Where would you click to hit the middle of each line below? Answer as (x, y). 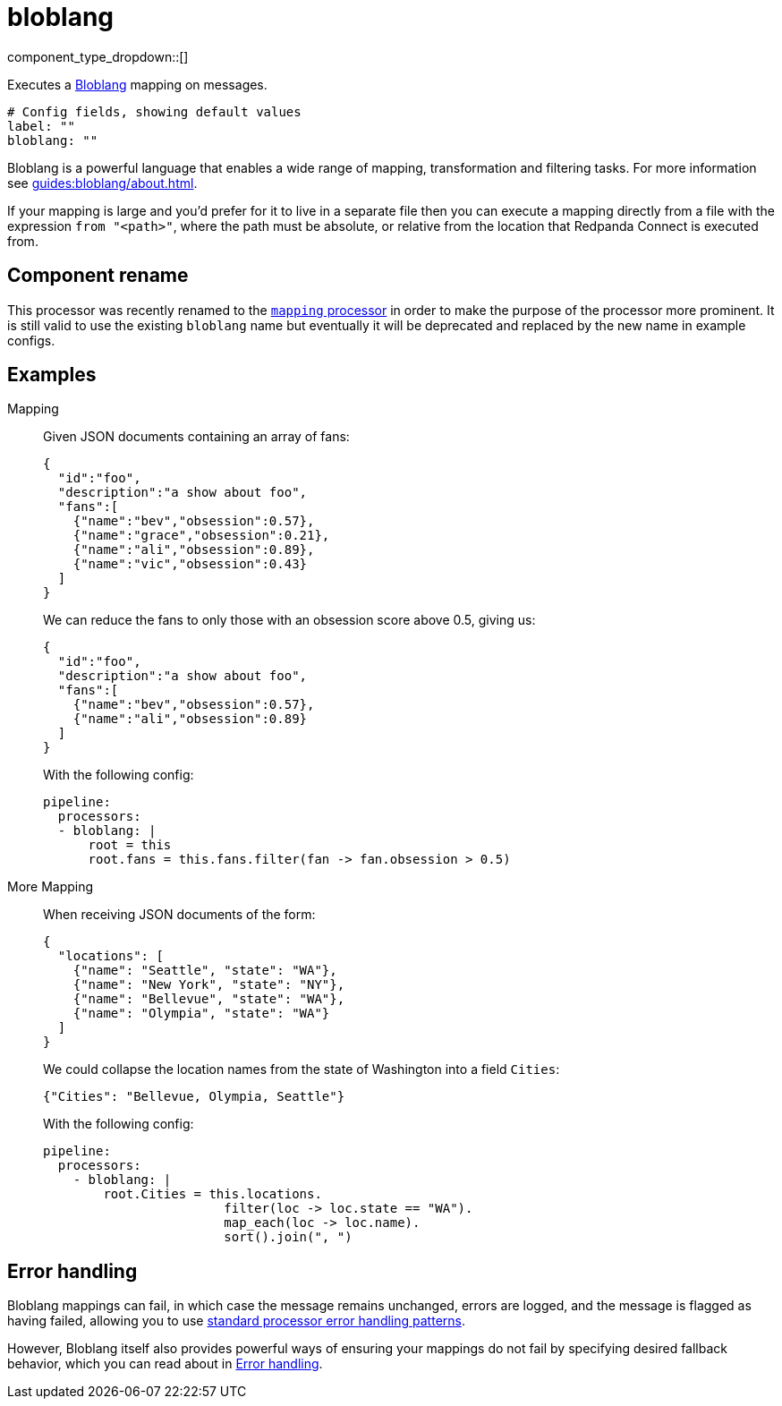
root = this (130, 845)
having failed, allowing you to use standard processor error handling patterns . (236, 1321)
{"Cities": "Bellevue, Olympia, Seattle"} (194, 1097)
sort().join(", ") (288, 1237)
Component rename (98, 276)
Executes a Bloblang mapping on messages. (137, 84)
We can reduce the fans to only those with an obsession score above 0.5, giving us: (289, 620)
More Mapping (51, 887)
